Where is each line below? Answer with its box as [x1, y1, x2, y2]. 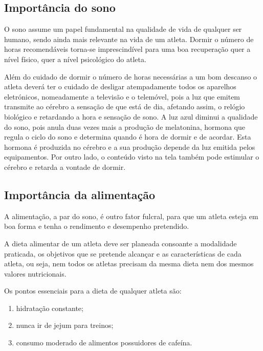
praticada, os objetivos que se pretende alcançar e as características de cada [4, 248, 242, 259]
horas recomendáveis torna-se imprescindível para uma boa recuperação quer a [4, 44, 251, 54]
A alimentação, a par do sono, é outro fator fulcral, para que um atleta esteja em [4, 210, 258, 221]
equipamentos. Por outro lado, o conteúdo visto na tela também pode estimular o [4, 151, 259, 162]
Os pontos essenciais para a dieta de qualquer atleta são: [4, 285, 182, 296]
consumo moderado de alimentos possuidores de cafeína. [16, 337, 192, 348]
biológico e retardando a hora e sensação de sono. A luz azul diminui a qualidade [4, 111, 258, 122]
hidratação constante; [16, 302, 83, 313]
